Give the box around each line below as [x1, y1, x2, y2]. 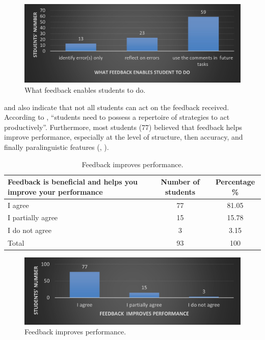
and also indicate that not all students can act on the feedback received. [4, 101, 229, 112]
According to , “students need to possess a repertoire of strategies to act [4, 112, 230, 122]
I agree [8, 199, 29, 210]
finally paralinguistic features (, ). [4, 142, 109, 152]
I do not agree [8, 225, 51, 236]
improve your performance [8, 186, 103, 197]
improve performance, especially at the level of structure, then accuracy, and [4, 132, 243, 142]
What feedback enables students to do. [24, 85, 146, 95]
